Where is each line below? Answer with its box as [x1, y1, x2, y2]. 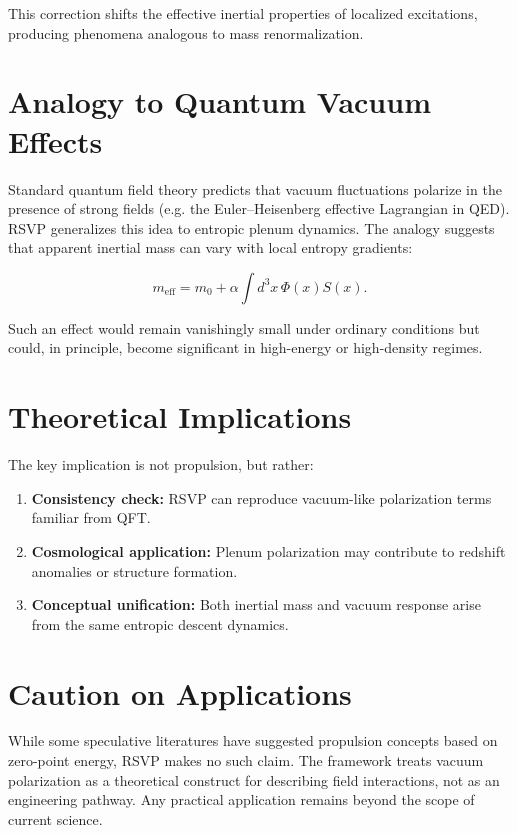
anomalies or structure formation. [31, 560, 238, 581]
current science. [8, 808, 103, 829]
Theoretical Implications [8, 396, 352, 437]
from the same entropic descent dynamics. [31, 613, 289, 634]
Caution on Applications [8, 672, 352, 713]
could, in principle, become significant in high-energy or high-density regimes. [8, 337, 483, 358]
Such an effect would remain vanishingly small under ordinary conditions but [8, 317, 480, 338]
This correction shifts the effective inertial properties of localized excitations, [8, 3, 478, 23]
